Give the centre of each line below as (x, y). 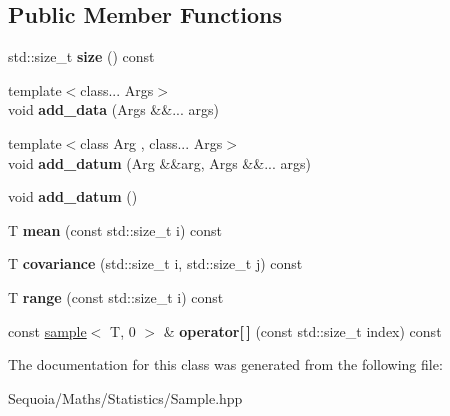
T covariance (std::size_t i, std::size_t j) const (155, 263)
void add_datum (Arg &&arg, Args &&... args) (159, 162)
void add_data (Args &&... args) (113, 109)
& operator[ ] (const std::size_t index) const (302, 330)
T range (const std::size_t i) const (116, 296)
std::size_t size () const (81, 56)
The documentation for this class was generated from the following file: (225, 364)
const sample (47, 330)
